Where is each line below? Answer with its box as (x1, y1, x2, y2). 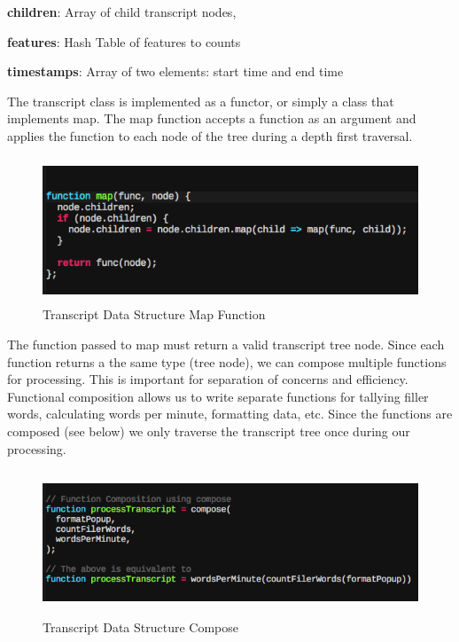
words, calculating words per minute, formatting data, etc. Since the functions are (7, 404, 453, 423)
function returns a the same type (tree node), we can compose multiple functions (7, 352, 447, 371)
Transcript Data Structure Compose (43, 617, 239, 636)
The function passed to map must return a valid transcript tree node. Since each (7, 334, 445, 353)
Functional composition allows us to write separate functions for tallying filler (7, 387, 429, 405)
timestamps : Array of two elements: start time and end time (7, 62, 344, 81)
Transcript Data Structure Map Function (43, 305, 266, 324)
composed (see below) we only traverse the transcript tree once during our (7, 421, 410, 440)
